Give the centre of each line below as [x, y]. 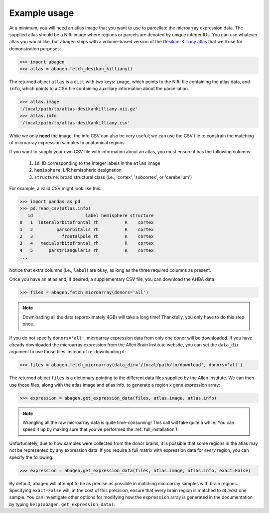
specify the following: [31, 457]
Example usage [42, 13]
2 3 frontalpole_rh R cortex [87, 236]
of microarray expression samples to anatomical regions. [67, 143]
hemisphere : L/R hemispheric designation [78, 170]
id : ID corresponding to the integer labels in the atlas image [97, 163]
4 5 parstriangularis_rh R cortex [87, 250]
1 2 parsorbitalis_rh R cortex [87, 229]
